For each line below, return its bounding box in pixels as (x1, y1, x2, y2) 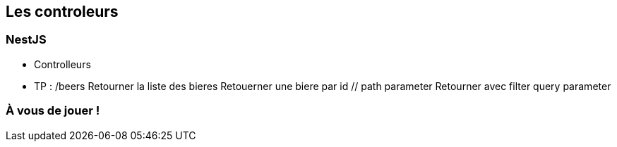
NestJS (6, 32, 47, 47)
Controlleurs (34, 58, 91, 70)
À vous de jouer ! (6, 103, 100, 118)
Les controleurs (6, 3, 119, 20)
